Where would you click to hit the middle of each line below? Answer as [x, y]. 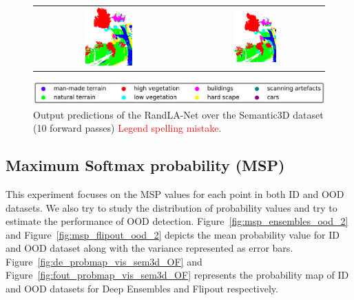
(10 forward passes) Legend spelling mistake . [127, 128]
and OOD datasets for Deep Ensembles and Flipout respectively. [142, 289]
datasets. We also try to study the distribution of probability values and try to [171, 207]
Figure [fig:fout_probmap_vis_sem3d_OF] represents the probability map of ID [177, 275]
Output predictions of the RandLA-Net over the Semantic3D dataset [178, 114]
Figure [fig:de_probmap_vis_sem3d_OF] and [104, 261]
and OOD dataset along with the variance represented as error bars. [149, 248]
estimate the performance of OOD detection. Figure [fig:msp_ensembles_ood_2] [177, 221]
